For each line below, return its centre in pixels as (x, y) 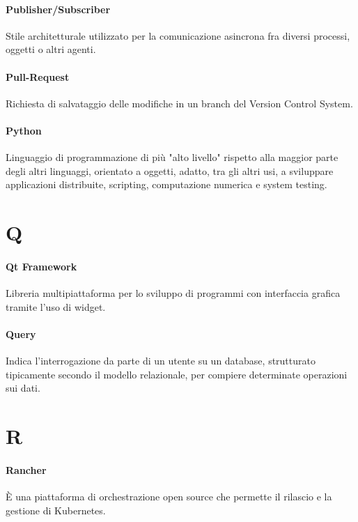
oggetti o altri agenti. (51, 49)
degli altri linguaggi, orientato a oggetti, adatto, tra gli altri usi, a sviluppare (170, 170)
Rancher (26, 469)
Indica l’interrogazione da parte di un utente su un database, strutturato (161, 361)
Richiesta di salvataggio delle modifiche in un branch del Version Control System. (179, 103)
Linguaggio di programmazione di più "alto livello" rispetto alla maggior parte (172, 157)
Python (24, 130)
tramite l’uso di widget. (56, 306)
